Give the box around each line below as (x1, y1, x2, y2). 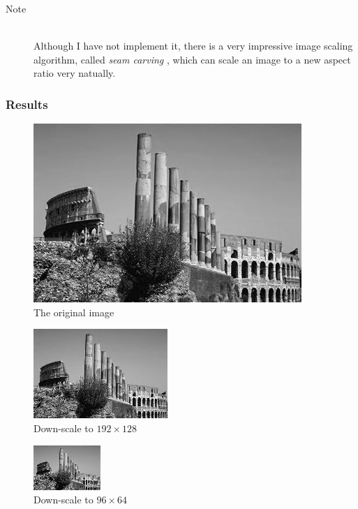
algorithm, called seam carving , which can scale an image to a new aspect (33, 52, 351, 66)
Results (6, 95, 48, 112)
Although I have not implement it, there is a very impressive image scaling (33, 38, 353, 53)
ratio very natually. (33, 66, 116, 80)
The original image (33, 304, 114, 319)
